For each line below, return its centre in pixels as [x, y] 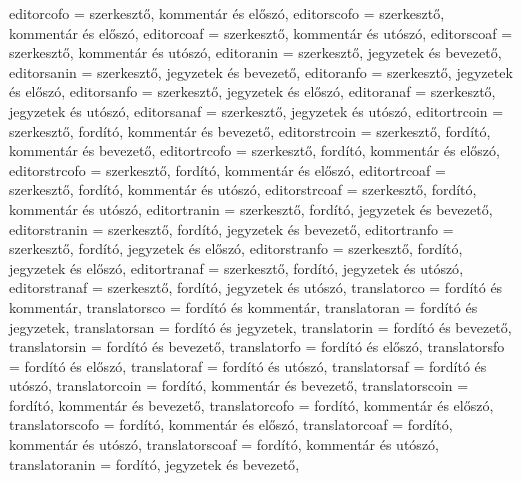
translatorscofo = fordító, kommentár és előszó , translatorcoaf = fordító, [231, 424]
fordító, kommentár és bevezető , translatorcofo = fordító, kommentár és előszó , [251, 404]
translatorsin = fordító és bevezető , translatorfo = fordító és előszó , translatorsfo [257, 346]
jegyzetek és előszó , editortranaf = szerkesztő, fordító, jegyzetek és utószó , [236, 267]
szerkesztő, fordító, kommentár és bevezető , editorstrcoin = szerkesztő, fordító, [250, 130]
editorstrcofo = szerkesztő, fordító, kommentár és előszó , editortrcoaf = [227, 169]
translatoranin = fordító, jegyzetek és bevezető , [154, 463]
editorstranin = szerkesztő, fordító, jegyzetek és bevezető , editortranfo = [231, 228]
